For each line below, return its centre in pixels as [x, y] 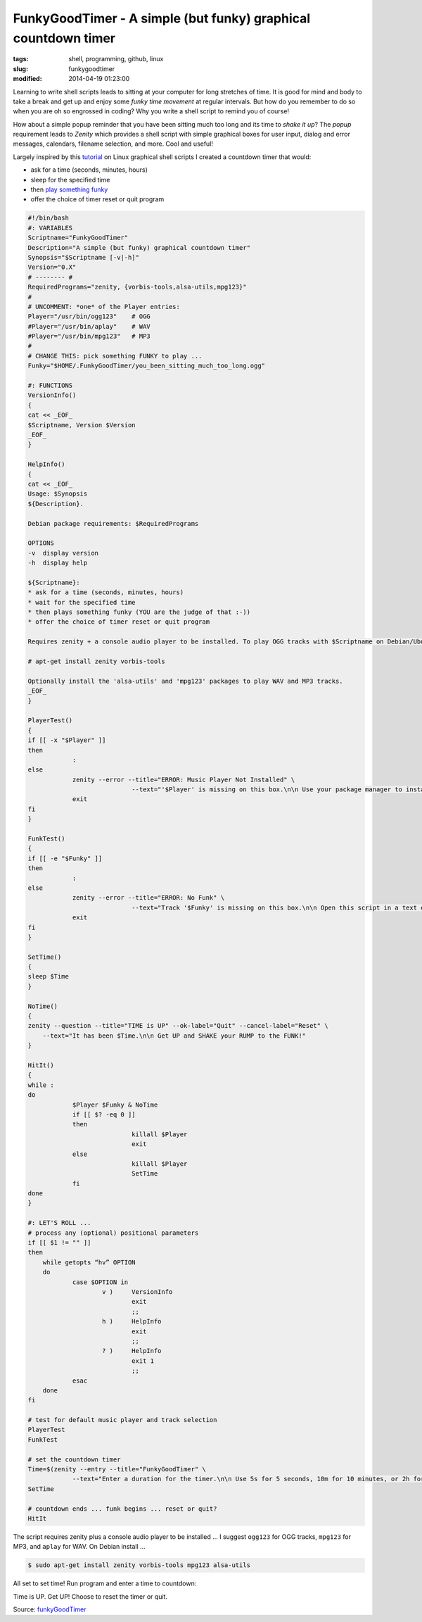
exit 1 [143, 1361]
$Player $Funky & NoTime [115, 1105]
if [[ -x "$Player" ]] [67, 740]
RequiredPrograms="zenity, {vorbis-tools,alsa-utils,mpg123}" [137, 287]
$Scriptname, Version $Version [82, 425]
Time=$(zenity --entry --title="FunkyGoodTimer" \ [117, 1469]
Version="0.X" [52, 267]
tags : [21, 59]
